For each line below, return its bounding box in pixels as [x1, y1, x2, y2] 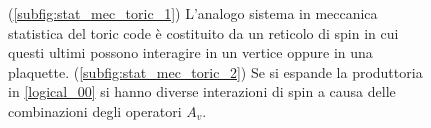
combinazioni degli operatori [8, 100, 182, 121]
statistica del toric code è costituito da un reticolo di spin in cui [8, 22, 399, 43]
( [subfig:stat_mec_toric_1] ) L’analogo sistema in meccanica [8, 3, 378, 23]
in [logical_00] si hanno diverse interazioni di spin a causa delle [8, 81, 396, 102]
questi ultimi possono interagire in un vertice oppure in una [8, 42, 373, 63]
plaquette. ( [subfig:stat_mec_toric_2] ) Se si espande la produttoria [8, 61, 423, 82]
